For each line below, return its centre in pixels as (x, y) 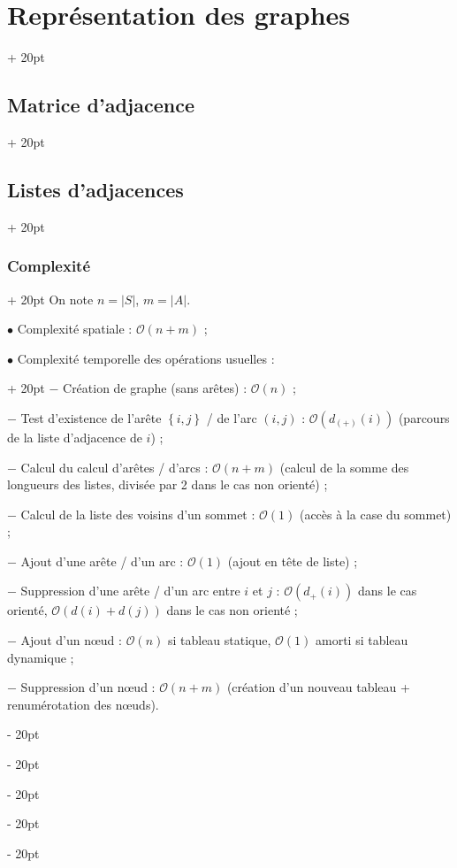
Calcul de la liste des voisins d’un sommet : (138, 514)
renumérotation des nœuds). (83, 704)
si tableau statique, (219, 640)
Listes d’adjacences (95, 189)
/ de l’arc (232, 417)
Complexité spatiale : (75, 329)
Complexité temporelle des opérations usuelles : (146, 358)
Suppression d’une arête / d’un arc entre (130, 591)
